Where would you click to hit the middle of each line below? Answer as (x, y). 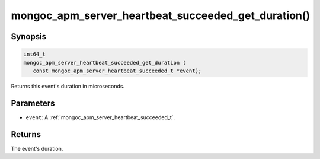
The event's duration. (37, 148)
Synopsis (29, 36)
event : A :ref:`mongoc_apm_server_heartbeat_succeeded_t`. (100, 117)
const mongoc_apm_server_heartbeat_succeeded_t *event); (117, 71)
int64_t (34, 54)
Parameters (33, 103)
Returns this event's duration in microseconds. (68, 86)
